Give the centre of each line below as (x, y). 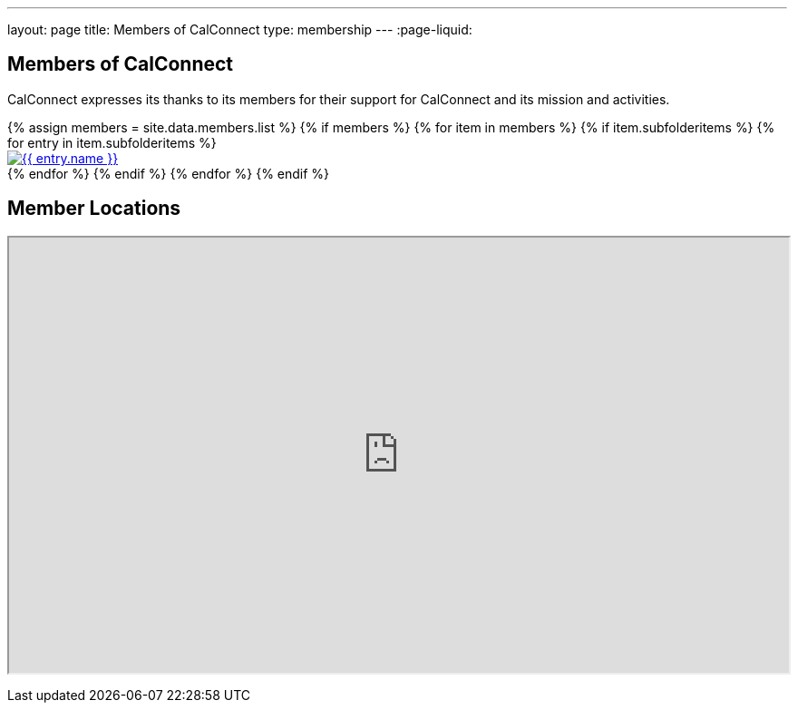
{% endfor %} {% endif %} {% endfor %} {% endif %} (169, 173)
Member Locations (94, 209)
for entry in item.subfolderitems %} (112, 142)
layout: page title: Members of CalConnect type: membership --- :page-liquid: (240, 29)
